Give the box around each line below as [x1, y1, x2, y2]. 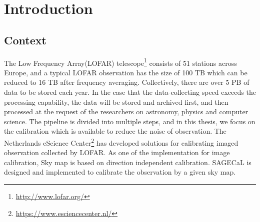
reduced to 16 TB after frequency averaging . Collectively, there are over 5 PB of [4, 77, 249, 87]
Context [4, 32, 46, 47]
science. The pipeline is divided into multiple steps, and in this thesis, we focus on [4, 116, 255, 126]
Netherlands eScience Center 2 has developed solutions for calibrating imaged [4, 136, 238, 148]
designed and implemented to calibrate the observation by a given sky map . [4, 167, 236, 177]
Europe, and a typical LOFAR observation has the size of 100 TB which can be [4, 67, 247, 77]
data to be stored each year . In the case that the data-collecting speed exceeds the [4, 87, 256, 97]
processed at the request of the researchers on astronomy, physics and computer [4, 106, 248, 117]
